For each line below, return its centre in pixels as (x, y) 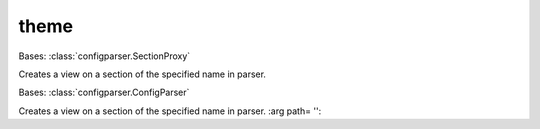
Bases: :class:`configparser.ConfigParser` (104, 92)
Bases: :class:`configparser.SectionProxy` (104, 56)
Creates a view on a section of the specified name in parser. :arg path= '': (170, 111)
